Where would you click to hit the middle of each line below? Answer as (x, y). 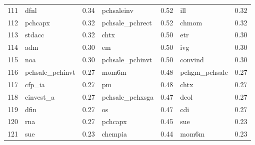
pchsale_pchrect (127, 22)
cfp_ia (35, 84)
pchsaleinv (117, 10)
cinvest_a (40, 96)
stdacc (35, 35)
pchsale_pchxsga (128, 96)
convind (192, 60)
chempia (114, 134)
